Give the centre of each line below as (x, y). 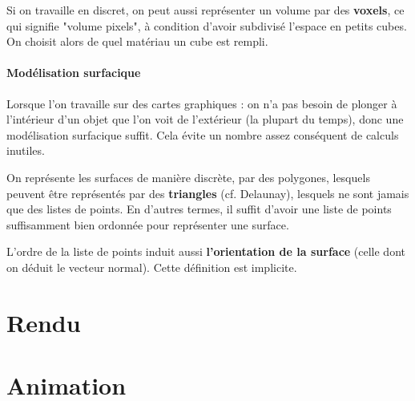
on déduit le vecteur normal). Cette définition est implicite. (152, 267)
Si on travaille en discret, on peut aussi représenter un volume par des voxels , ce (205, 10)
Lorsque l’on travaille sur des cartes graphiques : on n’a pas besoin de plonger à (202, 103)
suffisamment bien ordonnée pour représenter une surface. (148, 224)
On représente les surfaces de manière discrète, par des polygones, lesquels (188, 177)
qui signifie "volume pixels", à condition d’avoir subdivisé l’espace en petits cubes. (207, 25)
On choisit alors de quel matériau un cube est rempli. (137, 41)
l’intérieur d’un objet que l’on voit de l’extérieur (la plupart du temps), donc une (205, 119)
